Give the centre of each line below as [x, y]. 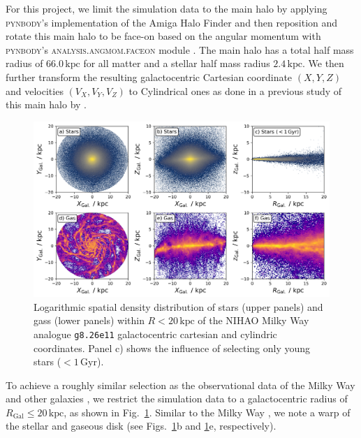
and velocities [35, 90]
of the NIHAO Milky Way [253, 320]
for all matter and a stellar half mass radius [177, 63]
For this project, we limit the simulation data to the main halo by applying [167, 8]
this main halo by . [46, 104]
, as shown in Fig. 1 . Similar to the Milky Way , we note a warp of [207, 412]
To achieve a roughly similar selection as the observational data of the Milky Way [180, 385]
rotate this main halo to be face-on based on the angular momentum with [163, 36]
